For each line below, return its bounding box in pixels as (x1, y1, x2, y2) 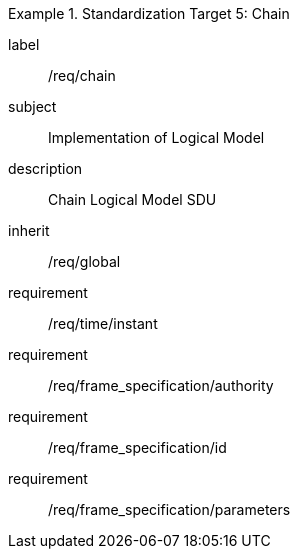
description (8, 160, 83, 177)
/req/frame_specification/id (48, 439, 227, 456)
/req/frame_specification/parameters (48, 501, 291, 518)
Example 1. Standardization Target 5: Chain (8, 5, 290, 22)
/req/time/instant (48, 315, 158, 332)
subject (8, 98, 57, 115)
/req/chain (48, 67, 116, 84)
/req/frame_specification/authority (48, 377, 274, 394)
